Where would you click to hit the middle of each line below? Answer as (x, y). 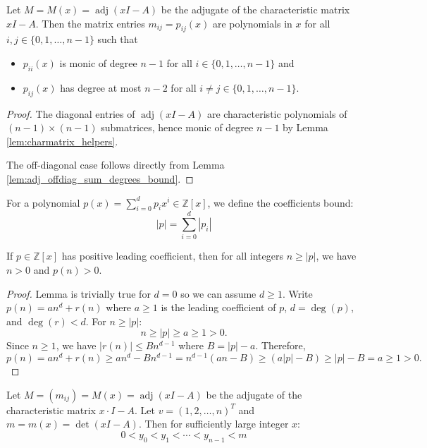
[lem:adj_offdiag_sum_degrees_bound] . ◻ (100, 178)
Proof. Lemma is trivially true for (79, 293)
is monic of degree (98, 62)
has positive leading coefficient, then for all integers (172, 256)
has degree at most (101, 87)
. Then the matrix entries (90, 23)
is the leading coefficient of (218, 307)
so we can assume (218, 293)
